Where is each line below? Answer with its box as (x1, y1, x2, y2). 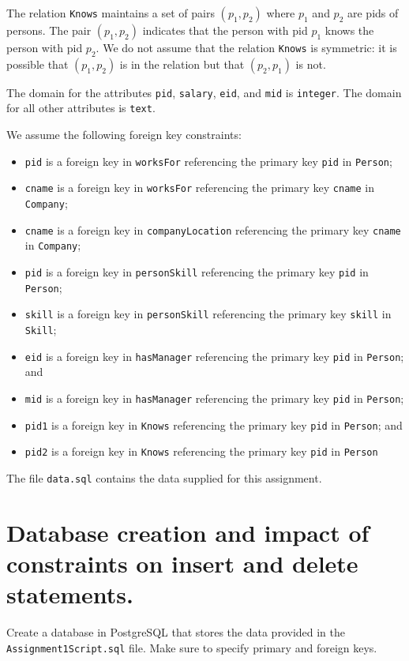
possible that (6, 55, 69, 72)
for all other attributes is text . (6, 100, 156, 116)
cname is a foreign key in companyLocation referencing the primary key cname (24, 221, 401, 238)
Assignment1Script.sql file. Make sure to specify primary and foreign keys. (6, 639, 377, 655)
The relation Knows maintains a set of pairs (6, 5, 215, 21)
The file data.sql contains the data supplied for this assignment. (6, 469, 322, 486)
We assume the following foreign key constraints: (6, 126, 242, 143)
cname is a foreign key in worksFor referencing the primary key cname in (24, 179, 374, 196)
